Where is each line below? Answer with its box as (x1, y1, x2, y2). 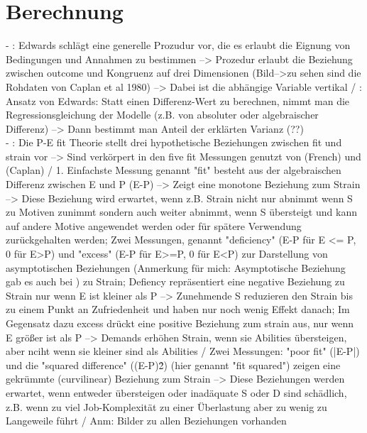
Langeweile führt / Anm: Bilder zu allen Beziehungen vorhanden (6, 413, 287, 428)
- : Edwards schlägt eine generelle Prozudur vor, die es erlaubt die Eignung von (6, 38, 351, 53)
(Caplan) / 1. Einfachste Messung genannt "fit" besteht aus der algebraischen (6, 163, 341, 177)
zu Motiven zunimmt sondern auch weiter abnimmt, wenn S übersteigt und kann (6, 204, 357, 219)
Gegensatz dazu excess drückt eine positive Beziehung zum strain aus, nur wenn (6, 316, 354, 330)
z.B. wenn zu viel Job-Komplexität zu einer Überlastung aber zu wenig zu (6, 399, 327, 414)
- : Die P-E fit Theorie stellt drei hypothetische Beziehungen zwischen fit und (6, 135, 342, 150)
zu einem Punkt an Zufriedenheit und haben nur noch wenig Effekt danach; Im (6, 302, 350, 317)
